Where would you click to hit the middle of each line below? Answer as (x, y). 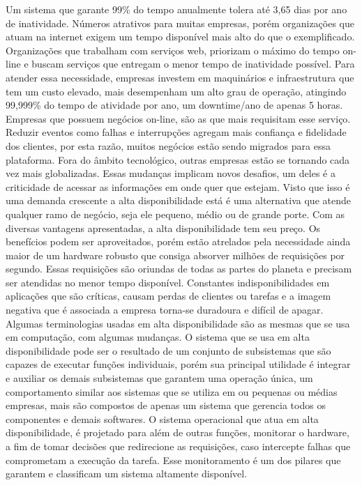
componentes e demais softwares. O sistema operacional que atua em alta (162, 418)
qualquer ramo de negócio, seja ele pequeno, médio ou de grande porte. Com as (175, 214)
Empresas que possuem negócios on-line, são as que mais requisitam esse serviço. (178, 118)
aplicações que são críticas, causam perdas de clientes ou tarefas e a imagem (168, 296)
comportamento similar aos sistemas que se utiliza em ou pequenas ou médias (172, 391)
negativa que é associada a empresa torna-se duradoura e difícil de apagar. (165, 310)
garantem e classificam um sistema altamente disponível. (127, 474)
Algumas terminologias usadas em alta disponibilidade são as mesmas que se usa (178, 323)
